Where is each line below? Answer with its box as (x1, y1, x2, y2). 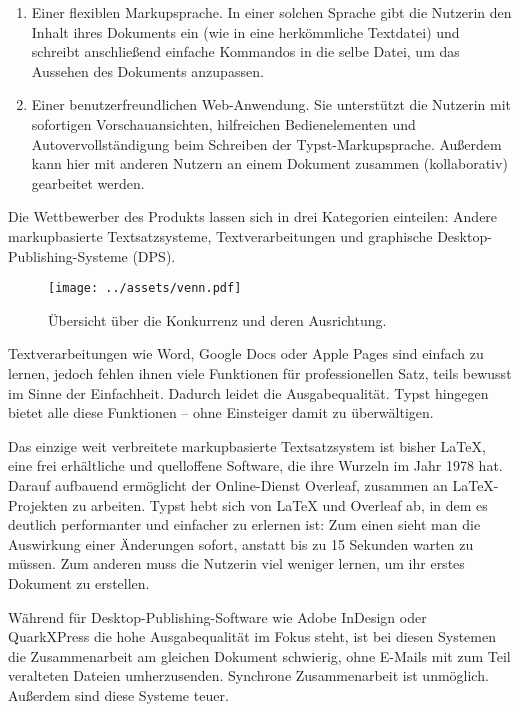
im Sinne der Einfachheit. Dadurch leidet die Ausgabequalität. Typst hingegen (8, 382, 489, 403)
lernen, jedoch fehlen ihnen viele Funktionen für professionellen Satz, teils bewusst (8, 362, 512, 383)
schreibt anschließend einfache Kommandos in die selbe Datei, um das (31, 41, 460, 62)
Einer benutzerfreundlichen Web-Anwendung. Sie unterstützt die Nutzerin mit (31, 94, 512, 115)
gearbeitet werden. (31, 172, 145, 193)
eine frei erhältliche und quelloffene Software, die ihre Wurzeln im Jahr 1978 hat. (8, 455, 503, 476)
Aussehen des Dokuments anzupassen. (31, 60, 264, 81)
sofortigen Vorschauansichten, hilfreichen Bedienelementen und (31, 113, 416, 134)
